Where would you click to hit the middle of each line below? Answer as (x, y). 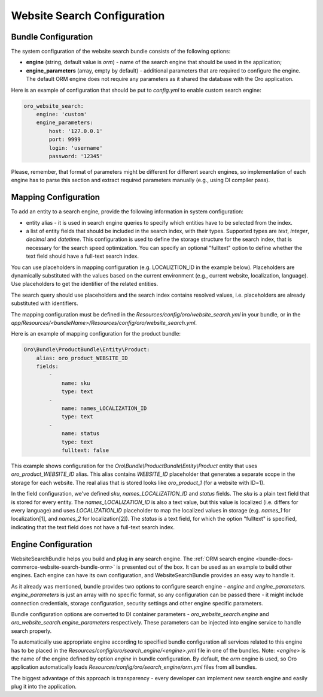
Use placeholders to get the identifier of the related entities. (85, 284)
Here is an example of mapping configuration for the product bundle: (96, 334)
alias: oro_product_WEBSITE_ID (82, 358)
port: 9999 (65, 140)
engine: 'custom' (62, 114)
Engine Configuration (52, 544)
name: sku (76, 383)
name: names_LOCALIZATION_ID (104, 408)
